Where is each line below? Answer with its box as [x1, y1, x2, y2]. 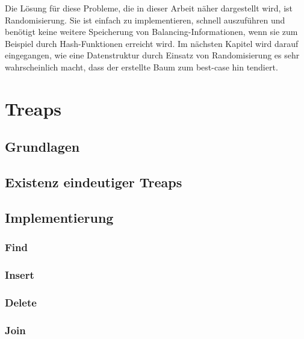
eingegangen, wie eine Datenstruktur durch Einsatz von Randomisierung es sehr [5, 49, 300, 61]
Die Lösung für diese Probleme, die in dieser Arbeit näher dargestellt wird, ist [5, 2, 293, 14]
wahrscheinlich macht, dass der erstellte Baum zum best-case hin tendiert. [5, 60, 278, 73]
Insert [5, 267, 34, 282]
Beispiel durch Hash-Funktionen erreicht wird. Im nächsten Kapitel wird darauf [5, 37, 299, 49]
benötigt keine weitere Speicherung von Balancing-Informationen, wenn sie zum [5, 25, 298, 38]
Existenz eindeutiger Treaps [5, 173, 182, 191]
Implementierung [5, 208, 114, 226]
